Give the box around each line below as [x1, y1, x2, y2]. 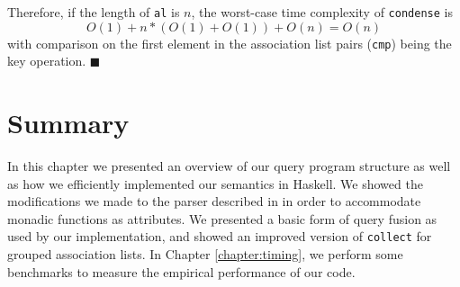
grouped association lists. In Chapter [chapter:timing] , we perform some [7, 245, 403, 264]
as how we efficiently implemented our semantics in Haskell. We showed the [7, 174, 423, 193]
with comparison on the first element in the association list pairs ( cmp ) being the [7, 33, 452, 52]
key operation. [7, 51, 86, 70]
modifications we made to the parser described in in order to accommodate [7, 192, 421, 211]
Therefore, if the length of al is [7, 3, 180, 21]
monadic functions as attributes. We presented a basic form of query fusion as [7, 209, 437, 228]
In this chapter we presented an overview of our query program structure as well [7, 157, 451, 175]
